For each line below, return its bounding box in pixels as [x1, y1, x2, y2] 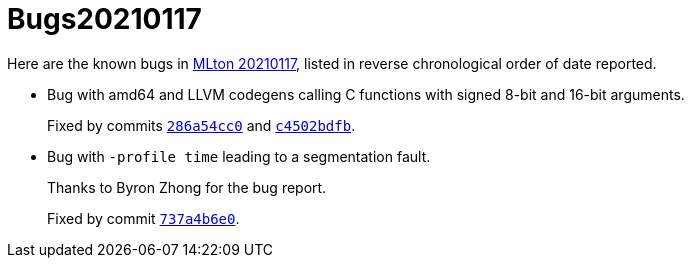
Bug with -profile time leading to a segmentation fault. [47, 147, 431, 165]
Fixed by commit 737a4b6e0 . [47, 209, 240, 227]
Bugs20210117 [7, 2, 202, 36]
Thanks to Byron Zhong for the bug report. [47, 178, 327, 196]
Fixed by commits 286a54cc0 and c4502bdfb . [47, 116, 356, 134]
